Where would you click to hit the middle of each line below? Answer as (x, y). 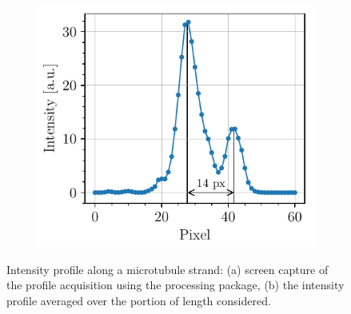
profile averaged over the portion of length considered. (139, 300)
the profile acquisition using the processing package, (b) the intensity (175, 285)
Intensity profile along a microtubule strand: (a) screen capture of (168, 269)
